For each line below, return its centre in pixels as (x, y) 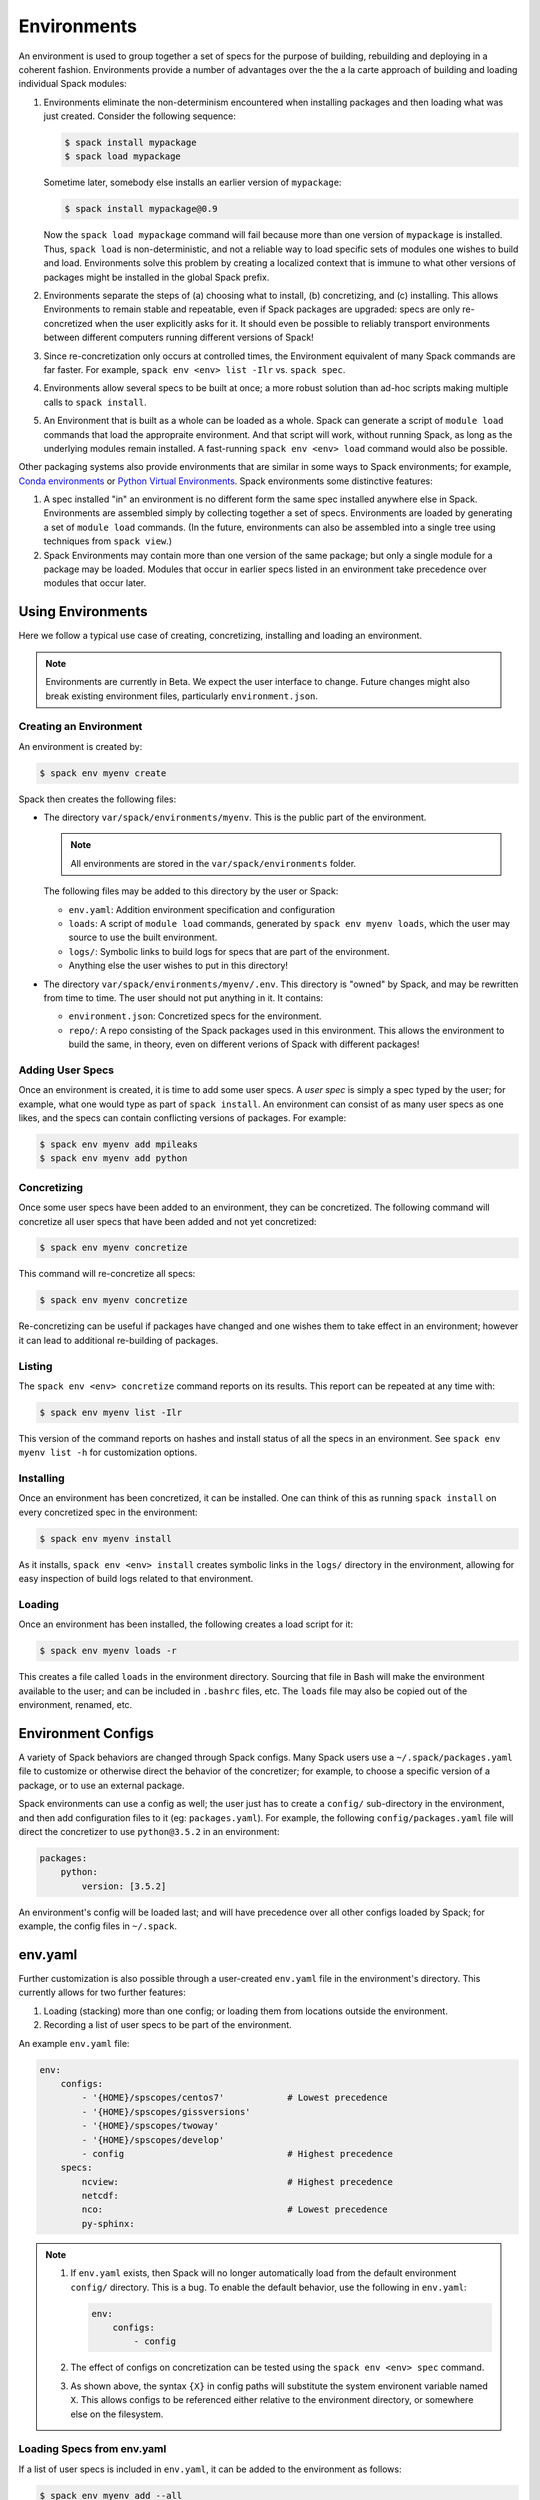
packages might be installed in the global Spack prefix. (156, 277)
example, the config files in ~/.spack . (97, 1926)
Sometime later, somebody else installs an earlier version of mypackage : (192, 182)
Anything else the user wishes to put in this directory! (178, 966)
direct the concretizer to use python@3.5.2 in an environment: (149, 1831)
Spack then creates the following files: (97, 799)
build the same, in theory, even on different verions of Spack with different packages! (244, 1044)
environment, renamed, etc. (75, 1705)
